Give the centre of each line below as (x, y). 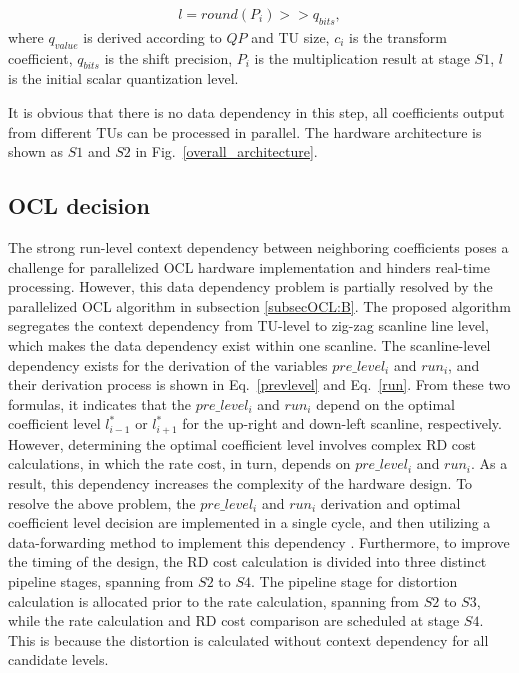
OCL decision (79, 205)
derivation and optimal (390, 502)
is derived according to (152, 36)
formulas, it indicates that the (99, 403)
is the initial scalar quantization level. (123, 78)
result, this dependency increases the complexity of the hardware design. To (240, 482)
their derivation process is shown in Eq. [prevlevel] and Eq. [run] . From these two (259, 384)
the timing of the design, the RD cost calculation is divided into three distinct (247, 561)
